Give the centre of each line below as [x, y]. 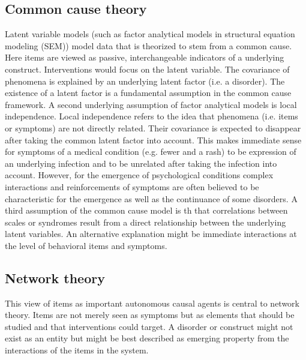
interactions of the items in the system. [77, 350]
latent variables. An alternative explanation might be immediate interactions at [151, 234]
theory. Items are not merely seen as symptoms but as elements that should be [150, 315]
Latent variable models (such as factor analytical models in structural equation [150, 34]
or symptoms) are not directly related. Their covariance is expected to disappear [153, 127]
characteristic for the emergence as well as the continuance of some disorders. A [151, 198]
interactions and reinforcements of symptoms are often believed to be [132, 186]
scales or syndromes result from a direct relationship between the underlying [145, 222]
